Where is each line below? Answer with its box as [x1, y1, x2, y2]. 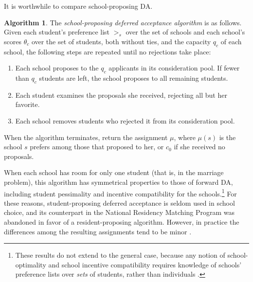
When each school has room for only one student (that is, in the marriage [4, 167, 224, 177]
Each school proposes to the [15, 63, 99, 73]
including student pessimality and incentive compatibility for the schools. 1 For [4, 187, 237, 198]
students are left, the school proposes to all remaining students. [39, 72, 228, 83]
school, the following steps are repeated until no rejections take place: [4, 46, 211, 56]
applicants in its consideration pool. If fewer [108, 63, 240, 73]
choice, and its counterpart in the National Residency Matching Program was [4, 207, 235, 217]
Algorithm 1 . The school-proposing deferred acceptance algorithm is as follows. [4, 17, 242, 27]
